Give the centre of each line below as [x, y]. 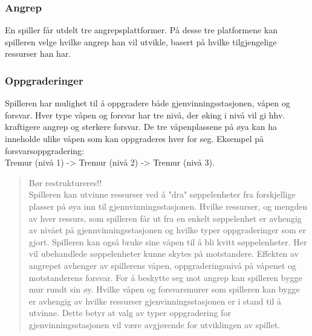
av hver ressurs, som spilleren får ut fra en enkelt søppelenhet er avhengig [165, 218]
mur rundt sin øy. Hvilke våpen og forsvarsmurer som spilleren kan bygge [164, 289]
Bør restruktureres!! [65, 182]
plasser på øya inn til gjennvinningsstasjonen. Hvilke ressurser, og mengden [168, 206]
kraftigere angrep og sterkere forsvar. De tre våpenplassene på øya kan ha [141, 127]
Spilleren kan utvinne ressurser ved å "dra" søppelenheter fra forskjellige [162, 194]
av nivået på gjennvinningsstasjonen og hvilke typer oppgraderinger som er [167, 230]
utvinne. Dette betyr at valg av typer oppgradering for [130, 313]
